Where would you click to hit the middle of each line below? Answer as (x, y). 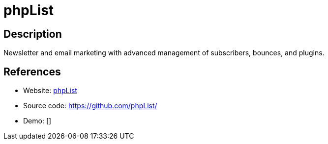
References (32, 72)
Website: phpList (50, 91)
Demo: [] (37, 121)
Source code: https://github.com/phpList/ (90, 106)
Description (33, 34)
